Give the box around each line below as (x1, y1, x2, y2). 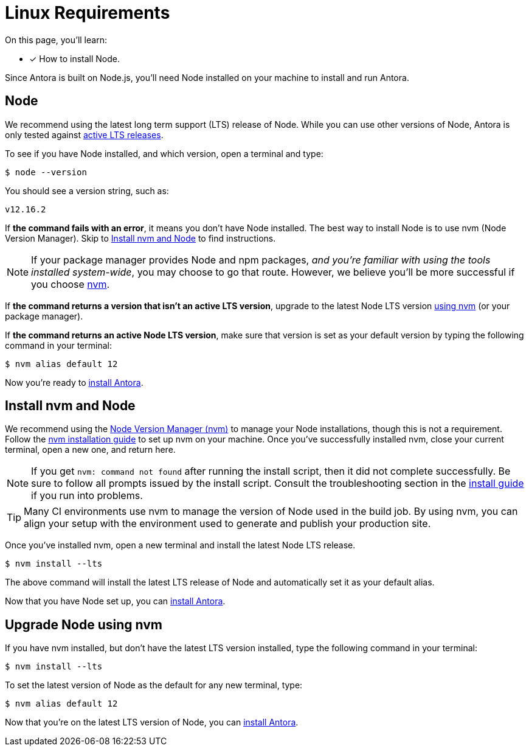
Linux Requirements (5, 2, 170, 23)
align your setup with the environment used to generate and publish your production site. (24, 517, 431, 530)
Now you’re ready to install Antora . (5, 377, 143, 388)
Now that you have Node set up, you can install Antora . (5, 596, 226, 607)
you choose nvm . (31, 278, 110, 290)
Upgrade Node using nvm (5, 617, 162, 632)
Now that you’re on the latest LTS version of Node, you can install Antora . (5, 717, 299, 728)
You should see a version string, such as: (5, 185, 169, 196)
